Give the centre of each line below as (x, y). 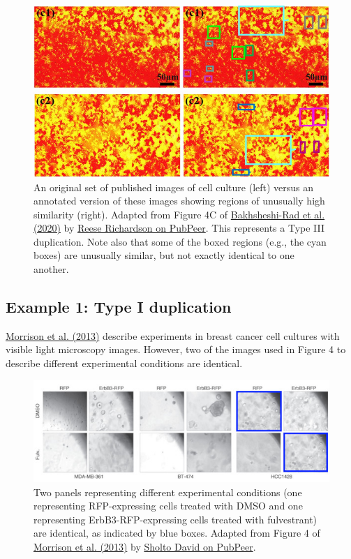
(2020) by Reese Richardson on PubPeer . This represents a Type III (179, 228)
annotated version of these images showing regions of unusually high (179, 201)
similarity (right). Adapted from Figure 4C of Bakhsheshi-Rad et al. (179, 214)
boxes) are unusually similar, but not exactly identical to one (164, 255)
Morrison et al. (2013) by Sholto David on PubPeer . (145, 546)
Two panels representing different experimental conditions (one (168, 492)
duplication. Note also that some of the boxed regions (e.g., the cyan (180, 241)
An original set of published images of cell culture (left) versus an (174, 187)
